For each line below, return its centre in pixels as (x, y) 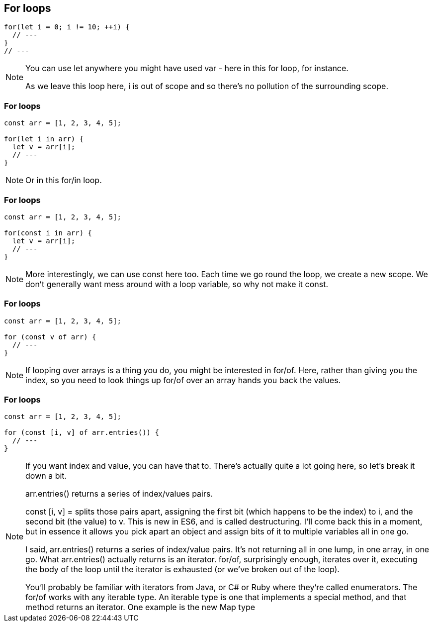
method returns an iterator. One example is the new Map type (140, 607)
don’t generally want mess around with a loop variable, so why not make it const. (177, 284)
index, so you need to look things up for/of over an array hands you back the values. (183, 380)
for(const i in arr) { (48, 233)
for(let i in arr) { (44, 139)
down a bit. (46, 476)
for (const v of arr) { (50, 337)
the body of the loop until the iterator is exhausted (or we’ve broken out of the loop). (182, 570)
